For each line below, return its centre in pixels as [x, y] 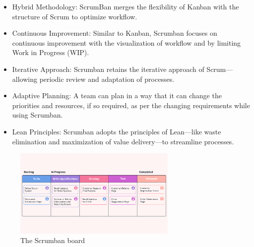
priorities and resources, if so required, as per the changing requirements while [131, 105]
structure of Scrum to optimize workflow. [75, 16]
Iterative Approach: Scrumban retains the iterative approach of [108, 69]
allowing [25, 79]
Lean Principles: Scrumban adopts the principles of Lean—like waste [117, 131]
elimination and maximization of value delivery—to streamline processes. [123, 141]
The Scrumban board [53, 240]
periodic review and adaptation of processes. [107, 79]
